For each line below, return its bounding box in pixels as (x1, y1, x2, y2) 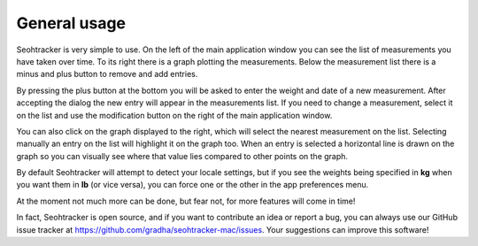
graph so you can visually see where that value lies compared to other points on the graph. (16, 150, 349, 161)
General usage (16, 13, 127, 33)
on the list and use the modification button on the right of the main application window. (16, 110, 333, 120)
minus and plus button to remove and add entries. (16, 69, 198, 80)
